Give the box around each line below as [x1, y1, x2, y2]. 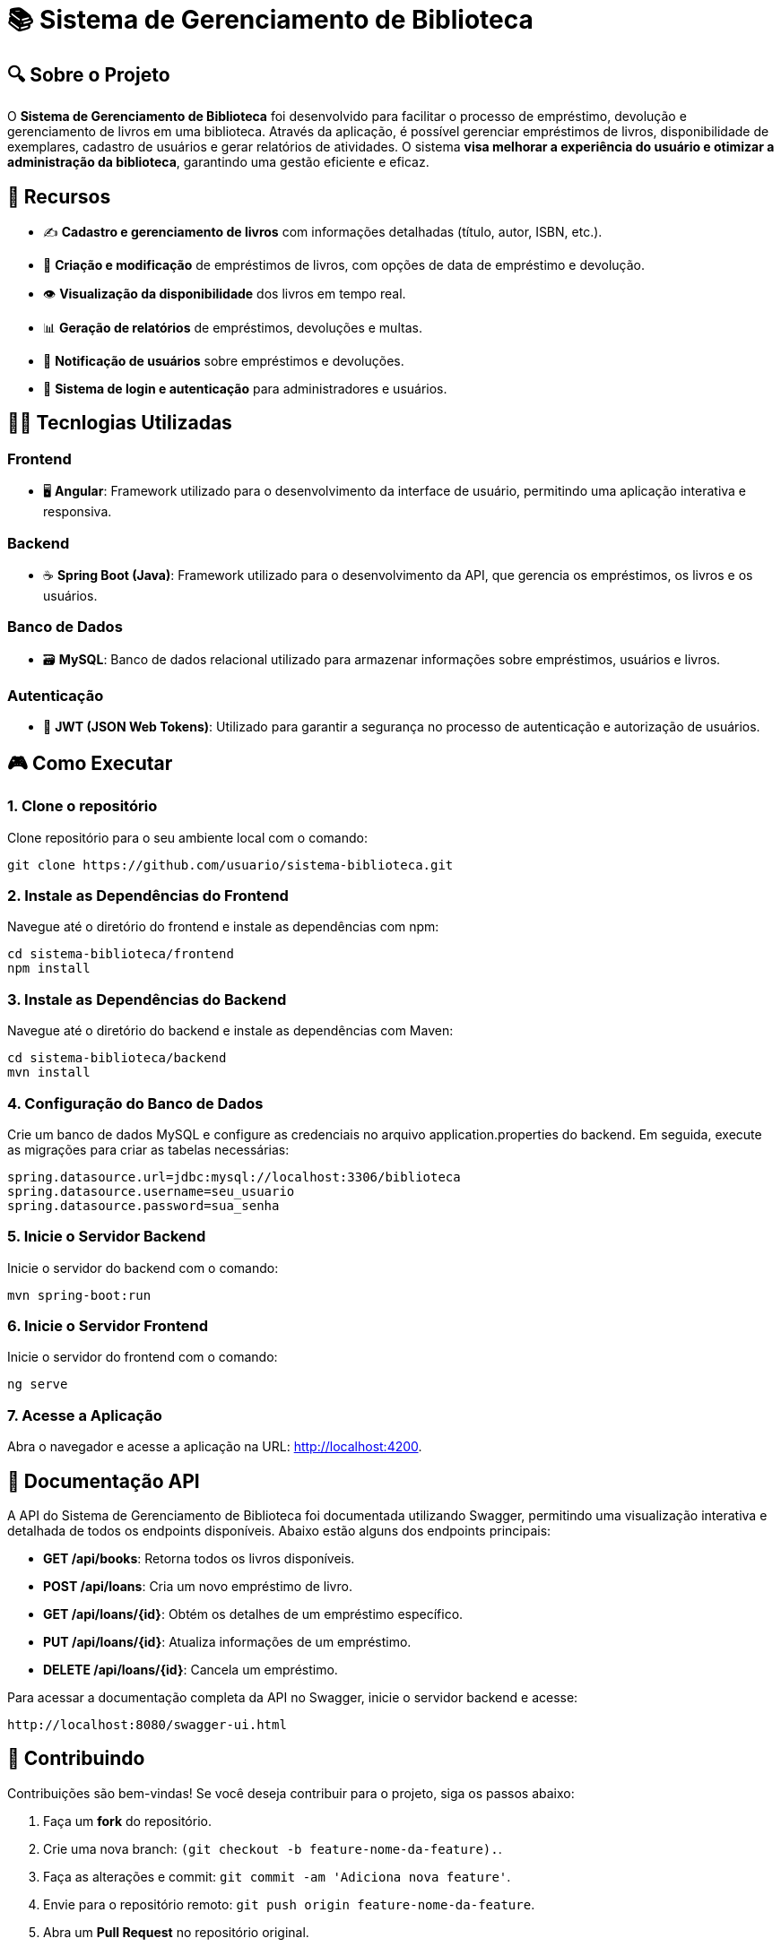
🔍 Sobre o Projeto [7, 63, 170, 86]
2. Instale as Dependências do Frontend [7, 887, 289, 905]
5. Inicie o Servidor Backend [7, 1227, 206, 1246]
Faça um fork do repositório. [43, 1813, 212, 1829]
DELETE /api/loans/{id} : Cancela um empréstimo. [43, 1662, 338, 1678]
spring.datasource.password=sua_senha [7, 1198, 280, 1213]
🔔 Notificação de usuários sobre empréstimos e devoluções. [43, 353, 404, 369]
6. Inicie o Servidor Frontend [7, 1317, 209, 1336]
